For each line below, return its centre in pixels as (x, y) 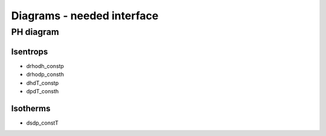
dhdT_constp (43, 83)
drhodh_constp (45, 66)
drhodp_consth (45, 75)
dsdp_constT (42, 123)
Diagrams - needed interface (85, 16)
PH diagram (35, 32)
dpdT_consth (43, 91)
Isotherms (31, 108)
